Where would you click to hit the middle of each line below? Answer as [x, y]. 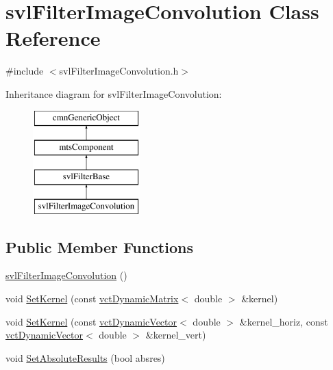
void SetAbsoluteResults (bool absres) [85, 357]
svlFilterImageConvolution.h [119, 71]
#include [25, 71]
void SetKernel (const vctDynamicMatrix [92, 299]
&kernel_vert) [176, 335]
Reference [53, 38]
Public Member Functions [99, 247]
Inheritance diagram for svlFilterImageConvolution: [114, 93]
